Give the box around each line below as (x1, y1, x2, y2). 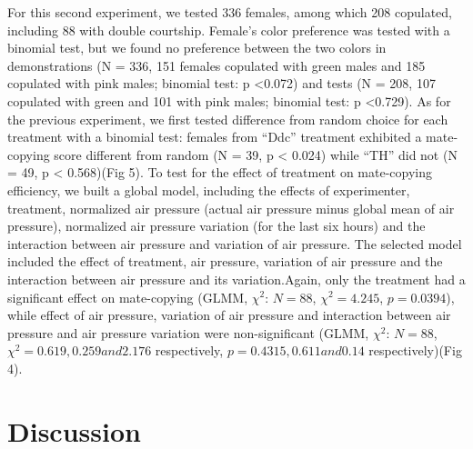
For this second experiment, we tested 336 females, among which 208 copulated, (7, 3, 452, 21)
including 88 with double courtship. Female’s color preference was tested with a (7, 20, 450, 39)
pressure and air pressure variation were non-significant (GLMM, (7, 323, 369, 342)
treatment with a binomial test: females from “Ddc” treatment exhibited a (7, 127, 422, 146)
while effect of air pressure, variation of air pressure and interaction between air (7, 305, 451, 324)
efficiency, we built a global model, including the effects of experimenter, (7, 180, 410, 199)
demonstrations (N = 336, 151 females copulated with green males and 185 (7, 55, 426, 75)
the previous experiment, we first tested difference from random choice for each (7, 109, 448, 128)
